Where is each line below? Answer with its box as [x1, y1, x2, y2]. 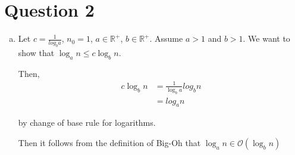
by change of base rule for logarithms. [18, 116, 156, 129]
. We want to [243, 32, 290, 45]
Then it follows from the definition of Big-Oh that [18, 137, 201, 149]
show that [18, 46, 55, 58]
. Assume [149, 32, 183, 45]
